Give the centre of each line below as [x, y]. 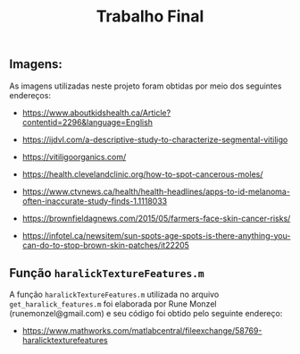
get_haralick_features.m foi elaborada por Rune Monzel [113, 304]
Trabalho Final [150, 17]
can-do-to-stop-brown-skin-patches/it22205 [106, 245]
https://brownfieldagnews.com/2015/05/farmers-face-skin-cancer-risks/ [156, 218]
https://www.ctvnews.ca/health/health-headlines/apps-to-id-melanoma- [156, 191]
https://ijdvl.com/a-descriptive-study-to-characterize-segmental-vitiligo [155, 139]
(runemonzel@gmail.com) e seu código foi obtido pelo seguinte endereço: [146, 314]
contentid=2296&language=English [87, 122]
